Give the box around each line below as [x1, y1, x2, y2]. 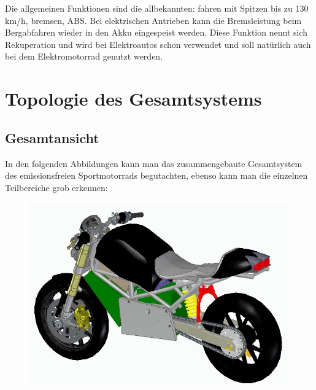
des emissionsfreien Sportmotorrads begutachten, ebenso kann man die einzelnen [5, 169, 308, 182]
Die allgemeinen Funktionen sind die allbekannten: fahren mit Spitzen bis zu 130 [5, 2, 309, 14]
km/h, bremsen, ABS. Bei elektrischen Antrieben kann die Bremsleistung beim [5, 14, 302, 26]
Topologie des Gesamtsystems [5, 86, 262, 111]
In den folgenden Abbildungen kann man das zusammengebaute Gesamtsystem [5, 157, 303, 170]
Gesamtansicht [5, 128, 99, 147]
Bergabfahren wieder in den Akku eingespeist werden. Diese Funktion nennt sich [5, 26, 308, 39]
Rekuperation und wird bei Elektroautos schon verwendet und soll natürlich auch [5, 37, 311, 50]
